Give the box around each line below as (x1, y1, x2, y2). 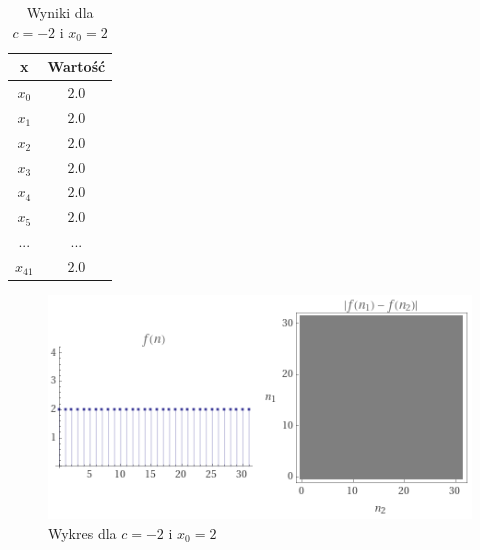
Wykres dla (48, 522, 117, 543)
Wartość (47, 56, 106, 77)
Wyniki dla (26, 2, 94, 22)
